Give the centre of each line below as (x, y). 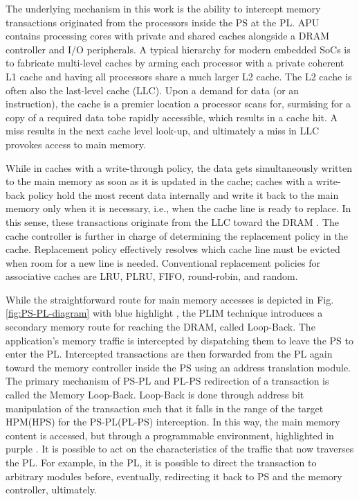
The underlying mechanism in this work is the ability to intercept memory (163, 8)
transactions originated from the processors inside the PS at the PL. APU (163, 22)
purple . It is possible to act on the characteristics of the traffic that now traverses (180, 449)
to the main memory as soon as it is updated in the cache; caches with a (159, 181)
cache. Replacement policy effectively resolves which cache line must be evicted (173, 249)
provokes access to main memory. (76, 144)
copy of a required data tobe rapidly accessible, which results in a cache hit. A (172, 117)
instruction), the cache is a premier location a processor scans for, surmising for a (178, 104)
